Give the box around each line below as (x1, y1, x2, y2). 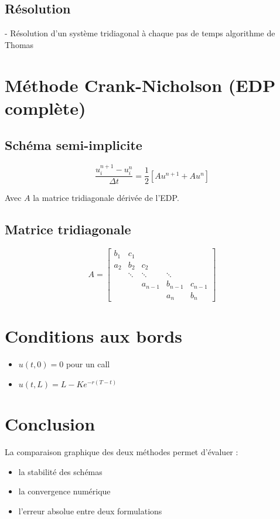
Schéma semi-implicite (5, 136, 142, 154)
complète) (5, 95, 86, 119)
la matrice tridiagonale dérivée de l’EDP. (33, 192, 179, 204)
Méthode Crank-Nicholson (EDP (5, 73, 276, 97)
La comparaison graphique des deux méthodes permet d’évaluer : (5, 446, 238, 458)
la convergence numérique (18, 485, 111, 497)
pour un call (66, 358, 110, 370)
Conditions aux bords (5, 324, 182, 348)
